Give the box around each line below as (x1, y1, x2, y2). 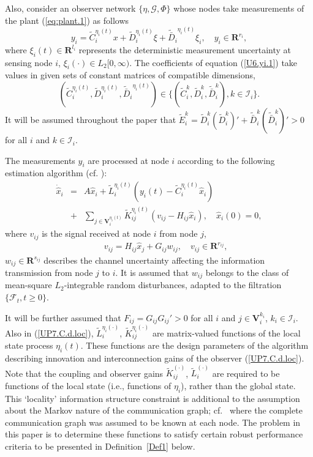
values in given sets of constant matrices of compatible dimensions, (5, 69, 255, 81)
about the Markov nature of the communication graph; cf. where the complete (5, 404, 303, 417)
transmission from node (5, 266, 93, 279)
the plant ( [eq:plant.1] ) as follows (5, 13, 129, 26)
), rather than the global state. (181, 379, 296, 392)
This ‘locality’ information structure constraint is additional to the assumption (5, 392, 300, 404)
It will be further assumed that (5, 311, 121, 324)
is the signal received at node (42, 227, 151, 240)
